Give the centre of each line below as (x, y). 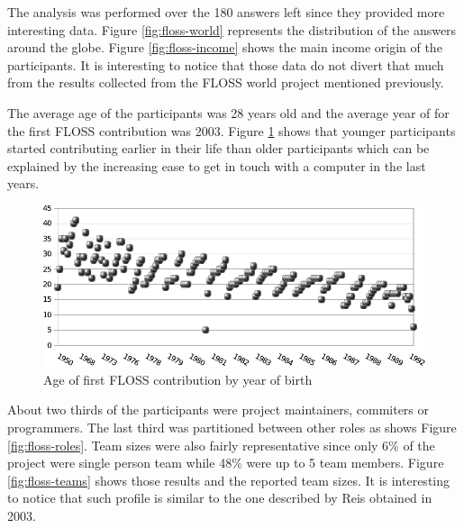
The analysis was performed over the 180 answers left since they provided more (226, 12)
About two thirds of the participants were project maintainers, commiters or (218, 410)
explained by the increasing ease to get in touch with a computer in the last (217, 165)
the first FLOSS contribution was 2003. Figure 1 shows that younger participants (232, 130)
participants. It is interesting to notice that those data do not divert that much (226, 64)
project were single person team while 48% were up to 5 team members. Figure (226, 463)
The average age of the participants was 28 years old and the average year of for (228, 112)
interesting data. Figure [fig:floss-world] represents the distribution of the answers (232, 29)
